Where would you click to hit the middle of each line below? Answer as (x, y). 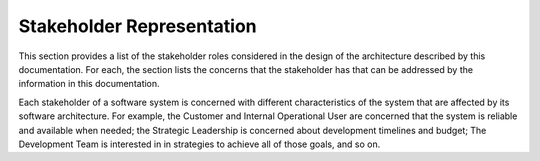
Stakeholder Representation (137, 26)
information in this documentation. (89, 84)
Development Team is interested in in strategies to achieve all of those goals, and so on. (199, 144)
